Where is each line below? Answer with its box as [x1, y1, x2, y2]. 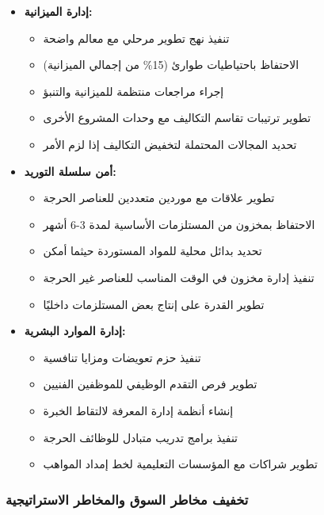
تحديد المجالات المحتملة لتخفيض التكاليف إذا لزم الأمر [43, 135, 297, 152]
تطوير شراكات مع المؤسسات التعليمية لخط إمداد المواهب [43, 456, 318, 472]
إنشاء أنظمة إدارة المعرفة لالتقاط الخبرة [43, 402, 234, 418]
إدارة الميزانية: [24, 3, 93, 19]
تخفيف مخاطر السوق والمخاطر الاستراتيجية [6, 489, 249, 509]
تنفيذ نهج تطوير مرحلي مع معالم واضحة [43, 29, 230, 46]
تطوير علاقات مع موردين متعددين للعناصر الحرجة [43, 189, 275, 206]
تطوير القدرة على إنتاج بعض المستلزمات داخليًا [43, 296, 265, 312]
